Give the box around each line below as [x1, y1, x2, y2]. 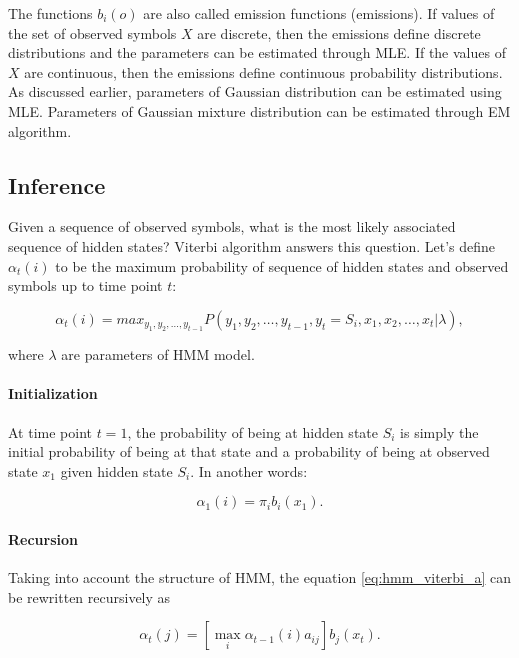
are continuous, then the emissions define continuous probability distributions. [24, 61, 503, 82]
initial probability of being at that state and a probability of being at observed [8, 441, 490, 462]
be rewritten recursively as [8, 586, 171, 607]
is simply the [400, 421, 479, 442]
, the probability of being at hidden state [127, 421, 378, 442]
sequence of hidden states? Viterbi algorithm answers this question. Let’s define [8, 235, 496, 256]
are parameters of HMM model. [61, 344, 255, 365]
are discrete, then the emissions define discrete [197, 22, 481, 43]
